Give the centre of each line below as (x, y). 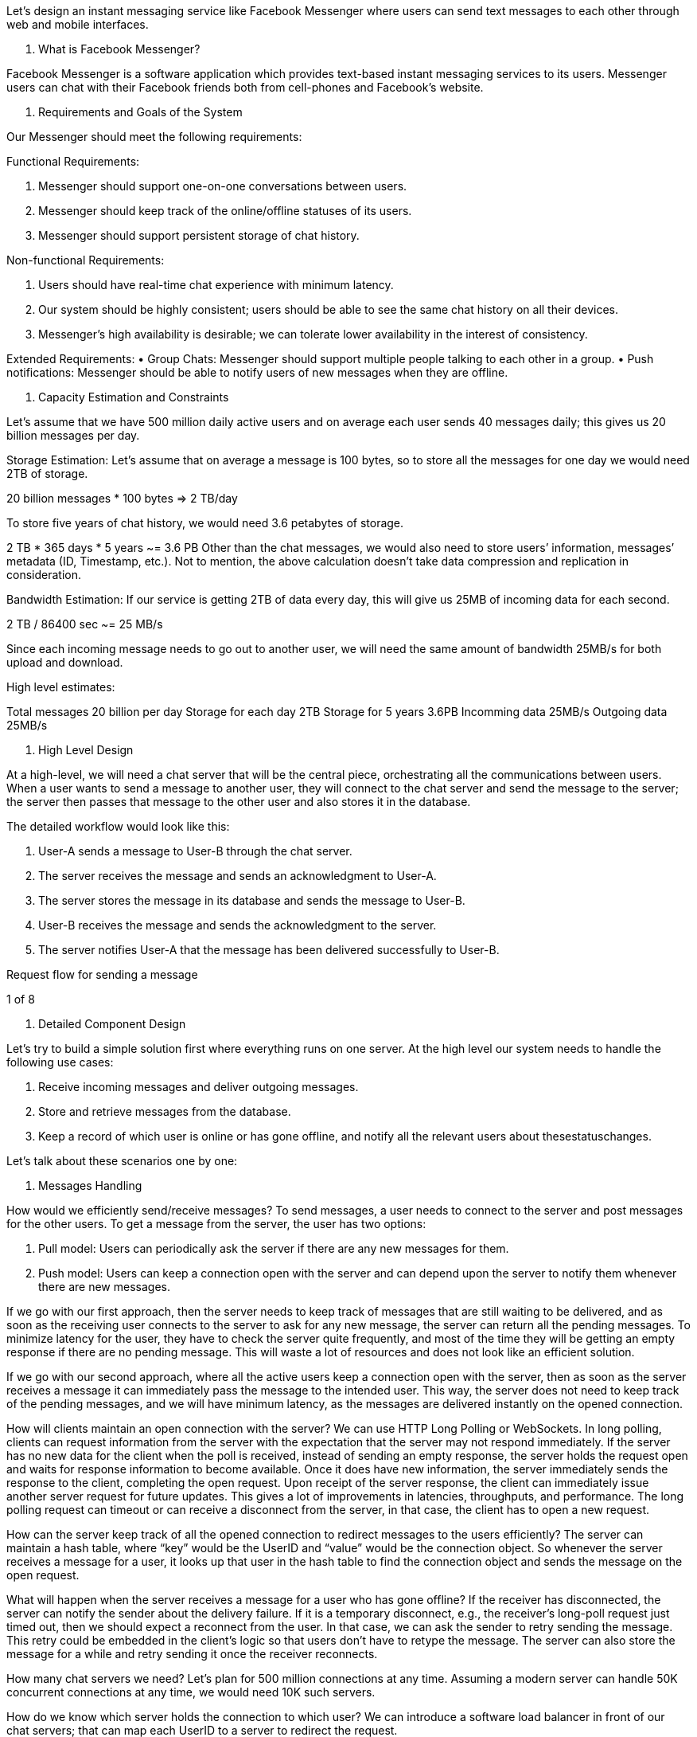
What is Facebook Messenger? (119, 49)
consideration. (44, 575)
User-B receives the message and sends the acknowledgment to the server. (238, 925)
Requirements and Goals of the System (140, 112)
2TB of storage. (47, 473)
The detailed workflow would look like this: (118, 826)
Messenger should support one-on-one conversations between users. (223, 186)
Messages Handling (90, 1185)
